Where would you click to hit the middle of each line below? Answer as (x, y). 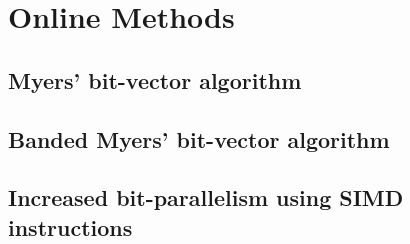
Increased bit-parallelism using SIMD (206, 197)
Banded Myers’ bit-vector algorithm (199, 138)
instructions (70, 226)
